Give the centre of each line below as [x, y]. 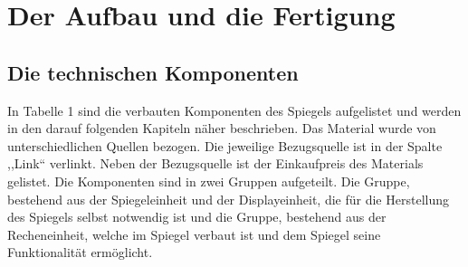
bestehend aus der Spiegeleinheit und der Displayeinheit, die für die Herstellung [228, 199]
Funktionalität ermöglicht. [80, 252]
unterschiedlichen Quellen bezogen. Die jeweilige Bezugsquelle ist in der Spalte [225, 145]
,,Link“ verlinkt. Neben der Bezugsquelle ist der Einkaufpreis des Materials [215, 163]
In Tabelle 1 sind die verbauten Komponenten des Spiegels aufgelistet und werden [234, 110]
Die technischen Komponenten [153, 72]
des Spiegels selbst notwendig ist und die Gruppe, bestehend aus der [197, 217]
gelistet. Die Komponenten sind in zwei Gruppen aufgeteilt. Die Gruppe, [209, 181]
